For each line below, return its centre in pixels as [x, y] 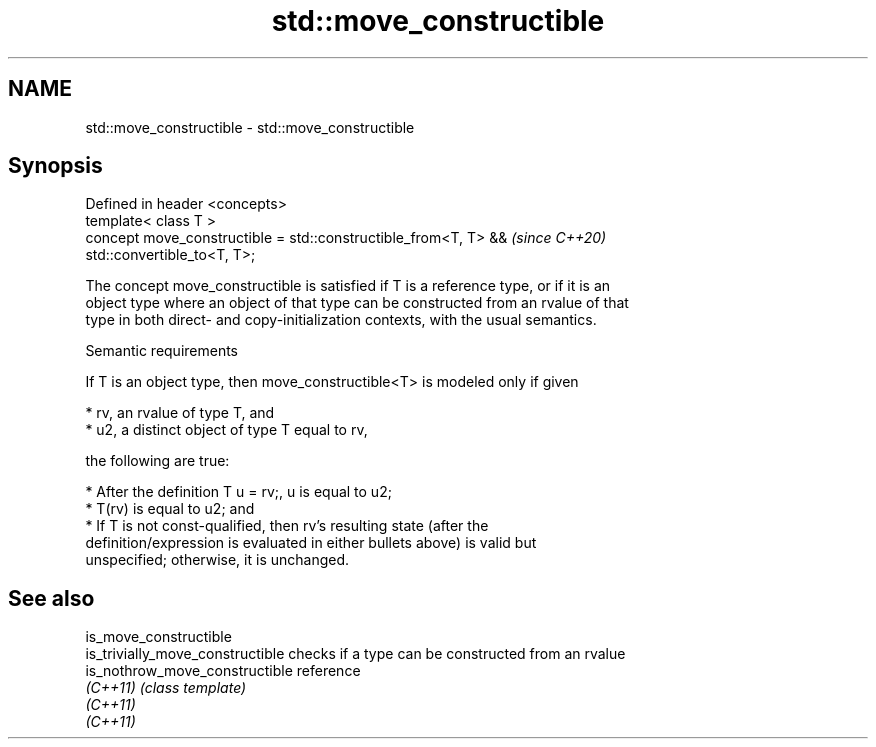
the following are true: [157, 461]
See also [51, 598]
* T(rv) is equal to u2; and [170, 509]
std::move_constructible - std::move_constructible [250, 127]
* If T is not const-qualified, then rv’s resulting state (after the [287, 526]
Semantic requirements [162, 351]
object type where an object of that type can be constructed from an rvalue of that [357, 303]
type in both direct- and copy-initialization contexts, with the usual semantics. [341, 320]
